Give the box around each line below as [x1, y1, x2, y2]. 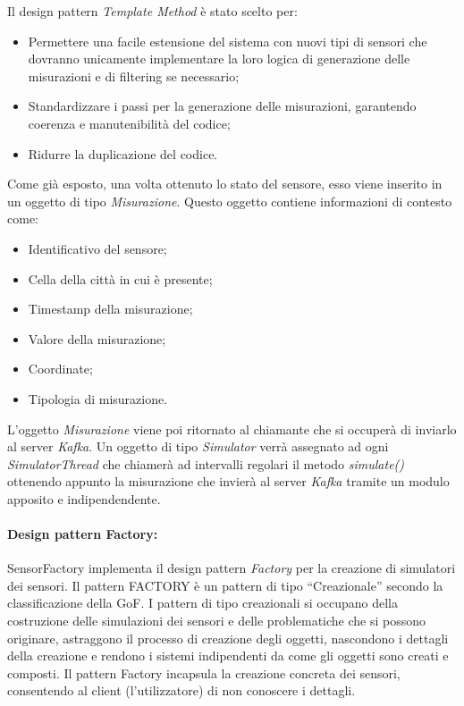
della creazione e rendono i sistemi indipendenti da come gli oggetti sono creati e [7, 646, 449, 665]
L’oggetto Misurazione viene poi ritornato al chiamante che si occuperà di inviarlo [7, 419, 457, 438]
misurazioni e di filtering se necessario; [28, 66, 240, 85]
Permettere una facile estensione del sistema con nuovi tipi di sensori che [28, 31, 427, 50]
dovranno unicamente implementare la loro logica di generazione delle [28, 49, 410, 68]
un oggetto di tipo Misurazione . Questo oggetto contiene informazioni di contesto [7, 191, 452, 210]
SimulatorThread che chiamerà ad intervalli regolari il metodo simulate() [7, 454, 405, 473]
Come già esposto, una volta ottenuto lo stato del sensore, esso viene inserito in [7, 174, 443, 193]
